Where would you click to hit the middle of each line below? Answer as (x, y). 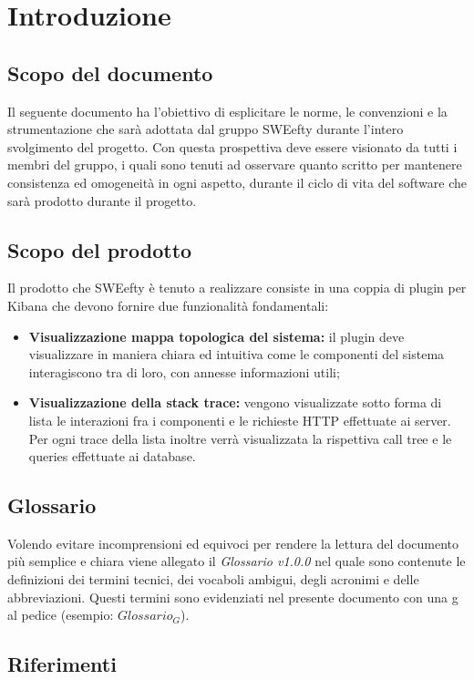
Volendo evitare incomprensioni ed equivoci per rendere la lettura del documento (233, 543)
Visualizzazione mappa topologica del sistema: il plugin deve (216, 336)
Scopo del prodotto (100, 249)
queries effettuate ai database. (112, 456)
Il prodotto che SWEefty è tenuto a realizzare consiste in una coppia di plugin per (237, 288)
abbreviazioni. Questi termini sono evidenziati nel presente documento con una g (233, 597)
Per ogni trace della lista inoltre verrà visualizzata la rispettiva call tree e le (240, 438)
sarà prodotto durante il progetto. (102, 200)
